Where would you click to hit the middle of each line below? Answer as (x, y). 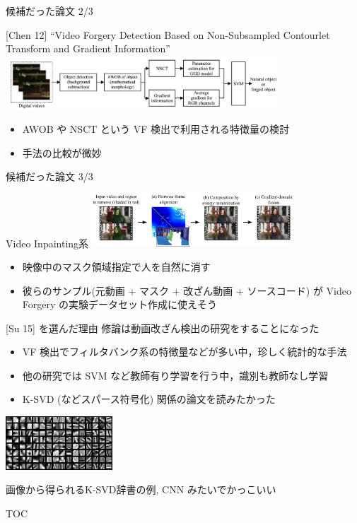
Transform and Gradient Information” (88, 48)
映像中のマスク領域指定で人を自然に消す (116, 266)
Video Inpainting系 (47, 243)
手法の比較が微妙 (62, 152)
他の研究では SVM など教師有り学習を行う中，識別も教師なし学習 (175, 375)
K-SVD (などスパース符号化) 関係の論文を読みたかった (149, 399)
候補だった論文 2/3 (49, 11)
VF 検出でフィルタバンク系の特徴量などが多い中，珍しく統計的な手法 (185, 352)
